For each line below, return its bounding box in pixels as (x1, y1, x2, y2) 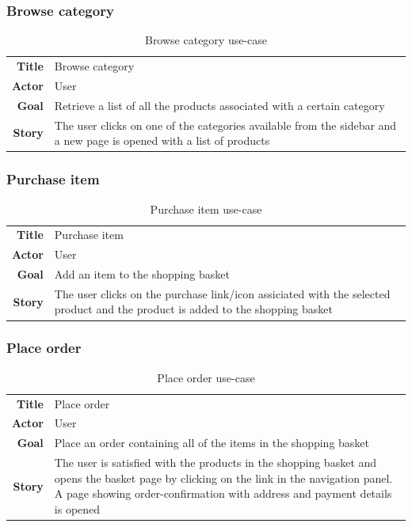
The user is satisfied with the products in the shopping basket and (54, 454, 377, 471)
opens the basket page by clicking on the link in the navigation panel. (54, 469, 393, 486)
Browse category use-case (144, 32, 268, 48)
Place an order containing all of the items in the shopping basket (54, 434, 370, 451)
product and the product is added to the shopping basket (54, 301, 333, 317)
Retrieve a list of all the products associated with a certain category (54, 97, 385, 113)
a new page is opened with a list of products (54, 132, 270, 149)
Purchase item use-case (150, 200, 262, 217)
